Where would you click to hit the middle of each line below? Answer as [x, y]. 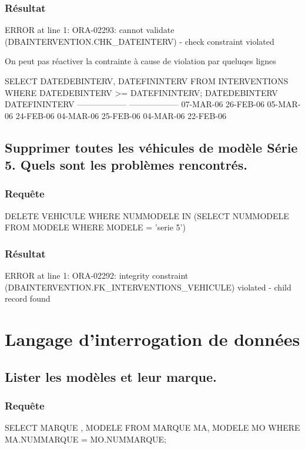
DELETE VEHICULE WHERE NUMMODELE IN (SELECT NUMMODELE [147, 215]
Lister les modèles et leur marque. [111, 376]
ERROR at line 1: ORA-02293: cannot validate [90, 30]
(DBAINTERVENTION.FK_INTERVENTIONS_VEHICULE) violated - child [148, 287]
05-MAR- [284, 104]
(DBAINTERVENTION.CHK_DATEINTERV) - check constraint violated [140, 41]
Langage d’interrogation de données [152, 339]
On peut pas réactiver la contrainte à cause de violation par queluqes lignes [140, 61]
